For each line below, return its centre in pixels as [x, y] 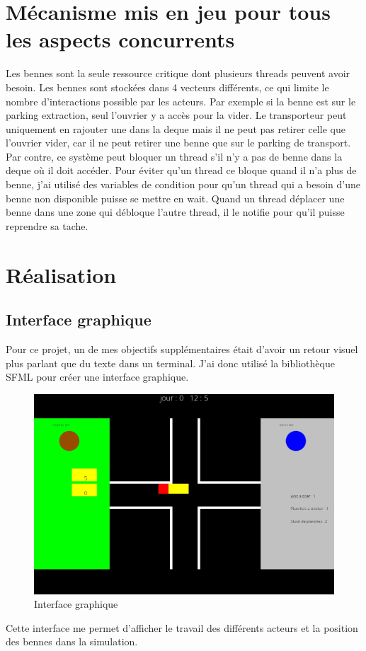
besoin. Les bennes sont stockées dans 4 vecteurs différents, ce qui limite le [167, 87]
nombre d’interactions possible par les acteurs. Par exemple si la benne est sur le [181, 101]
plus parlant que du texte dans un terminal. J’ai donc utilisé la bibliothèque [170, 363]
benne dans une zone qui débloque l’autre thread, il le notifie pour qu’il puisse [175, 212]
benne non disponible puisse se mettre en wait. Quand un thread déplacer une [175, 198]
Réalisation [61, 274]
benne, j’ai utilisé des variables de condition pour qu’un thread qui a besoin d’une [183, 184]
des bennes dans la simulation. [72, 641]
